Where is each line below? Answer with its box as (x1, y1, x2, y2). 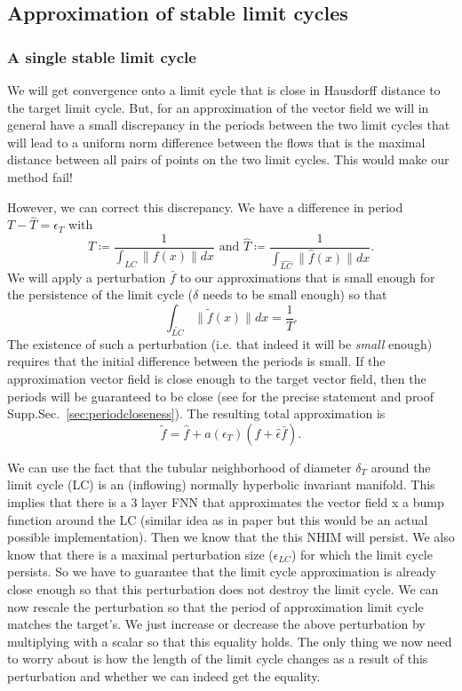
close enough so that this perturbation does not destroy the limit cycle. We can (7, 580, 439, 598)
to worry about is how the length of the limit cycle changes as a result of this (7, 649, 428, 668)
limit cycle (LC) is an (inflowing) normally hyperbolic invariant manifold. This (7, 475, 435, 494)
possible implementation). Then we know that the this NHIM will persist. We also (7, 528, 455, 546)
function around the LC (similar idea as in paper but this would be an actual (7, 510, 428, 528)
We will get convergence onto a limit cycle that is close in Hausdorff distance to (7, 81, 441, 99)
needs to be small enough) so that (202, 285, 387, 304)
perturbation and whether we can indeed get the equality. (7, 666, 321, 685)
